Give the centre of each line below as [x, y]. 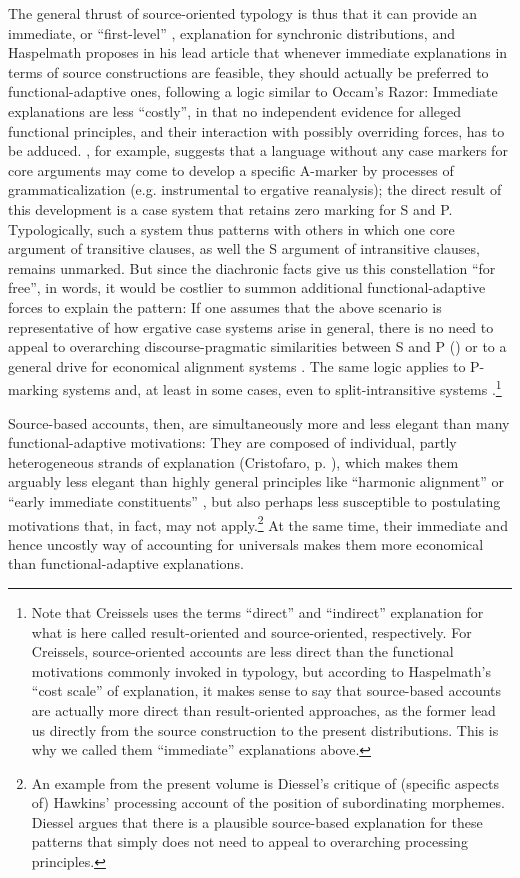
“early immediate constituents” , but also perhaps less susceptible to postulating [254, 500]
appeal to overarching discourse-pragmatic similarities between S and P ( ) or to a [257, 346]
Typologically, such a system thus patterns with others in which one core [231, 228]
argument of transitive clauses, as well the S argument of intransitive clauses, [244, 248]
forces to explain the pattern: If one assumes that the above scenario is [225, 306]
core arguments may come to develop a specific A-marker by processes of [231, 169]
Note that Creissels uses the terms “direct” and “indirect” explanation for [257, 611]
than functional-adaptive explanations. [126, 563]
